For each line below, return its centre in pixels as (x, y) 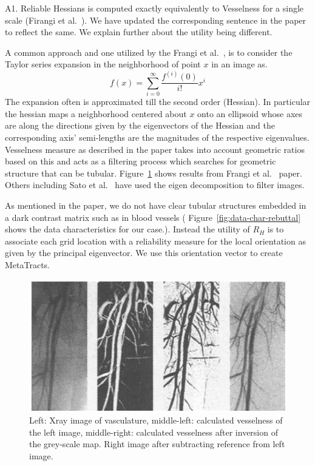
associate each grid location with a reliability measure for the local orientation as (155, 241)
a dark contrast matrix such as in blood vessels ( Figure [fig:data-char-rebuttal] (153, 217)
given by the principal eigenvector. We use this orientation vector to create (144, 253)
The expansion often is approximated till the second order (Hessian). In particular (158, 102)
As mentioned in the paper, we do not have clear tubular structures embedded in (156, 205)
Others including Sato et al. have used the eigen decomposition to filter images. (155, 185)
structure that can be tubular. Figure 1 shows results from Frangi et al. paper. (154, 173)
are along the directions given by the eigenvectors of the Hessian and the (140, 125)
